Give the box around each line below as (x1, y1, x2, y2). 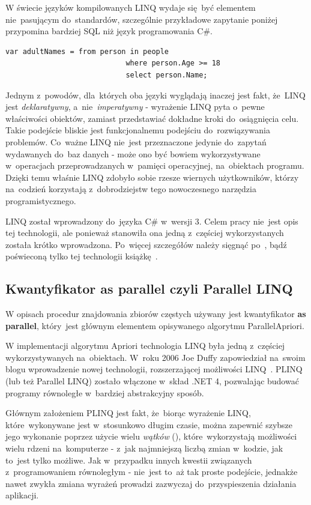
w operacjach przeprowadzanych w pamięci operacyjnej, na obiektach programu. (5, 159, 304, 172)
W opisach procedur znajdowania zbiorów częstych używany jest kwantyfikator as (5, 307, 306, 320)
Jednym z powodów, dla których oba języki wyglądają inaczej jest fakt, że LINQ (5, 88, 306, 101)
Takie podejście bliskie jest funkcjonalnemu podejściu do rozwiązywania (5, 124, 270, 136)
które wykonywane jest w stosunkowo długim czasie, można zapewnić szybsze (5, 418, 293, 431)
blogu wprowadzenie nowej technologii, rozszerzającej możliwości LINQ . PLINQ (5, 363, 303, 375)
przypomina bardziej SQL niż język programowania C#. (5, 25, 213, 37)
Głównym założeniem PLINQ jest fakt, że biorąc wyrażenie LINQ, (5, 407, 251, 419)
